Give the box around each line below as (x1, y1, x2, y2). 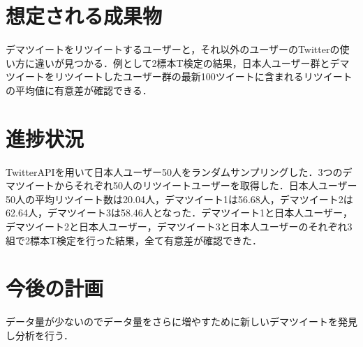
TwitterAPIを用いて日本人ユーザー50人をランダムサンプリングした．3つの (6, 164, 343, 179)
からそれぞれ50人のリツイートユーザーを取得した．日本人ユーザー (54, 178, 357, 193)
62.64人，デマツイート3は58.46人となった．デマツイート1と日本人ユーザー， (6, 205, 353, 220)
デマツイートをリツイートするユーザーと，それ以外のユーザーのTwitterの (6, 42, 340, 57)
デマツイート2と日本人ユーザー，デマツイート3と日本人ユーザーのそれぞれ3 (6, 219, 353, 233)
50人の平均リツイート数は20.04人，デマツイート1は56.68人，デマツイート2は (6, 191, 353, 206)
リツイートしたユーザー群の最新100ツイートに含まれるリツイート (54, 69, 353, 84)
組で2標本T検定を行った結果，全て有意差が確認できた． (6, 232, 262, 247)
